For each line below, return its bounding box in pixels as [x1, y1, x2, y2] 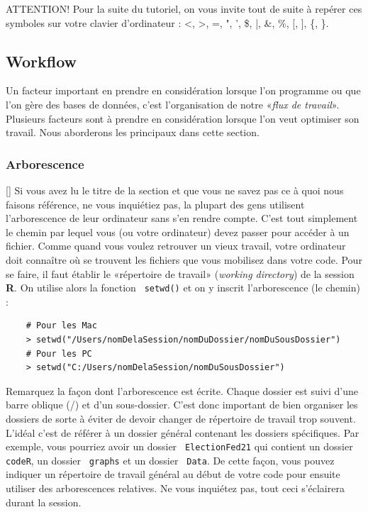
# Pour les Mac [26, 321, 97, 331]
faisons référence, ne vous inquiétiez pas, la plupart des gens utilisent [6, 196, 305, 211]
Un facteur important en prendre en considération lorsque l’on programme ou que [6, 83, 361, 98]
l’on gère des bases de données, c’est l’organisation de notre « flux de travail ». [6, 96, 340, 111]
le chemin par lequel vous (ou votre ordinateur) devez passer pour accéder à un [6, 224, 350, 239]
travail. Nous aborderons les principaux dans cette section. [6, 125, 260, 140]
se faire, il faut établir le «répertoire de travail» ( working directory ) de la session [6, 266, 355, 281]
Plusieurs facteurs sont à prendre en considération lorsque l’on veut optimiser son [6, 111, 359, 126]
